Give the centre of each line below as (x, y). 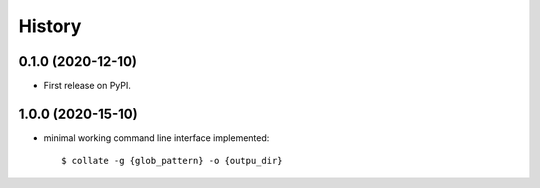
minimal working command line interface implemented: (156, 137)
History (50, 26)
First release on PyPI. (87, 86)
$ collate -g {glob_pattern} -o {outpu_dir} (172, 161)
